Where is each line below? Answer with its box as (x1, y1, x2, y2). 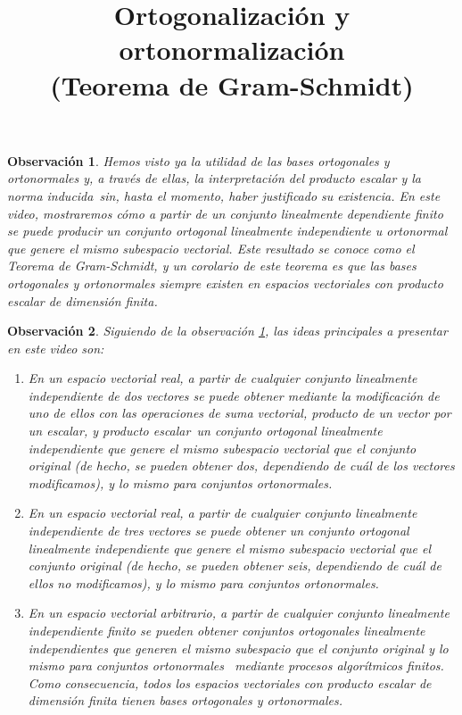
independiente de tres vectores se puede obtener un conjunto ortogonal (28, 521, 409, 540)
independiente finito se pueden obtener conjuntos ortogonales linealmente (28, 621, 425, 639)
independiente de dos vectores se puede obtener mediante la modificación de (28, 386, 440, 404)
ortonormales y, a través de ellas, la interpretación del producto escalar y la (7, 169, 421, 187)
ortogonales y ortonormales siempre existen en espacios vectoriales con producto (7, 273, 443, 292)
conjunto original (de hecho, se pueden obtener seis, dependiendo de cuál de (28, 556, 441, 575)
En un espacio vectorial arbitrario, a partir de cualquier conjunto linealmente (28, 603, 450, 622)
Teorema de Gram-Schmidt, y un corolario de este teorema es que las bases (7, 256, 417, 275)
